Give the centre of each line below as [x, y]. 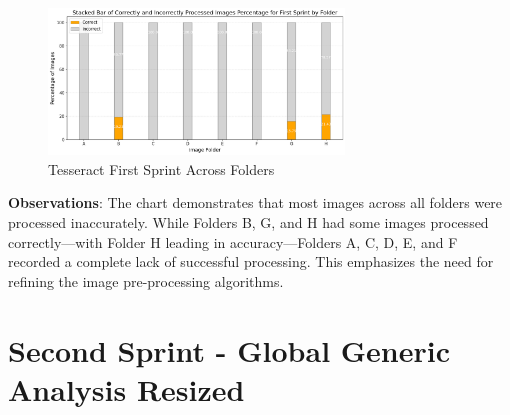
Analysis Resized [126, 388]
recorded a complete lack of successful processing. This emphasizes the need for [251, 261]
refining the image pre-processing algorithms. [146, 280]
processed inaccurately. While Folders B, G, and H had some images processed [248, 222]
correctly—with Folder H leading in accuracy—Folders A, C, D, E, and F [233, 241]
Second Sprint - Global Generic [229, 349]
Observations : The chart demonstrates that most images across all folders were [255, 202]
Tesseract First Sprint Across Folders [161, 168]
